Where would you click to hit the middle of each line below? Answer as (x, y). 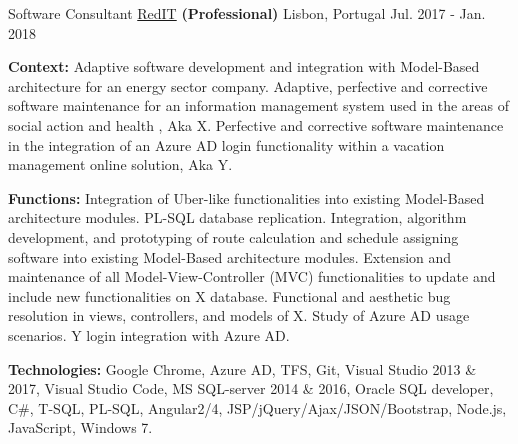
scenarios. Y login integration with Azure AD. (149, 334)
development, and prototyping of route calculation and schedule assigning (233, 236)
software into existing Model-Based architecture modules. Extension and (230, 256)
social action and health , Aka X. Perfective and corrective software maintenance (256, 124)
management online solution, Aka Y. (120, 164)
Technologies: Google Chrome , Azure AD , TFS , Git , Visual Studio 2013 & (242, 368)
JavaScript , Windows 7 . (80, 427)
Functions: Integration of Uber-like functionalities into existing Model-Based (246, 197)
